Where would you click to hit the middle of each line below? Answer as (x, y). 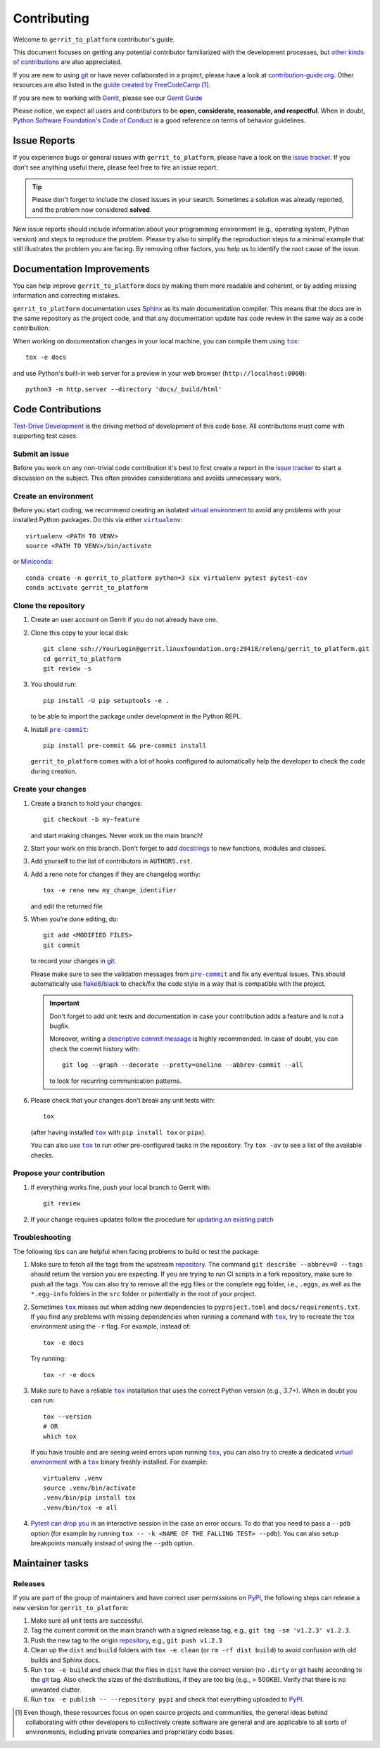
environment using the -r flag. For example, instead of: (111, 1326)
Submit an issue (41, 454)
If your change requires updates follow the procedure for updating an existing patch (152, 1219)
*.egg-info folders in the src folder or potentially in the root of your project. (144, 1294)
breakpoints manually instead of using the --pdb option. (113, 1543)
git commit (62, 945)
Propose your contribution (59, 1173)
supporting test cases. (45, 436)
